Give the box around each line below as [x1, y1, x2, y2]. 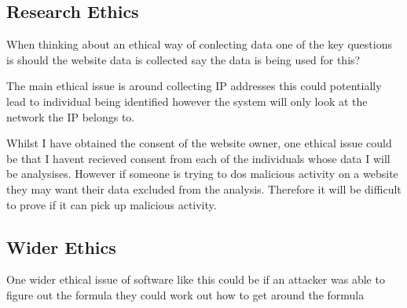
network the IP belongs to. [6, 108, 135, 125]
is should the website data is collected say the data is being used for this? [6, 51, 361, 67]
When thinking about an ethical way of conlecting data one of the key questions [6, 36, 392, 53]
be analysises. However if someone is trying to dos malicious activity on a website [6, 165, 398, 182]
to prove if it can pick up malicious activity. [6, 196, 217, 212]
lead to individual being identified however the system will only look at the [6, 92, 368, 109]
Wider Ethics [6, 234, 116, 259]
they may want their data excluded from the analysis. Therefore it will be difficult [6, 180, 401, 197]
